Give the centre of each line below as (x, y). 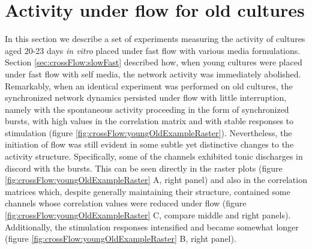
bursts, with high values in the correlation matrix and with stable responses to (149, 121)
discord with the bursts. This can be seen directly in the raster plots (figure (144, 168)
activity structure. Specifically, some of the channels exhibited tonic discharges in (154, 156)
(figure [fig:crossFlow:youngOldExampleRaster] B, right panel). (121, 238)
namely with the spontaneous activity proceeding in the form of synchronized (147, 109)
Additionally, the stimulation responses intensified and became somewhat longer (152, 226)
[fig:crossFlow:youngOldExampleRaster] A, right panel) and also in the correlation (156, 180)
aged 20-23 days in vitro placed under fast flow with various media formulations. (153, 50)
